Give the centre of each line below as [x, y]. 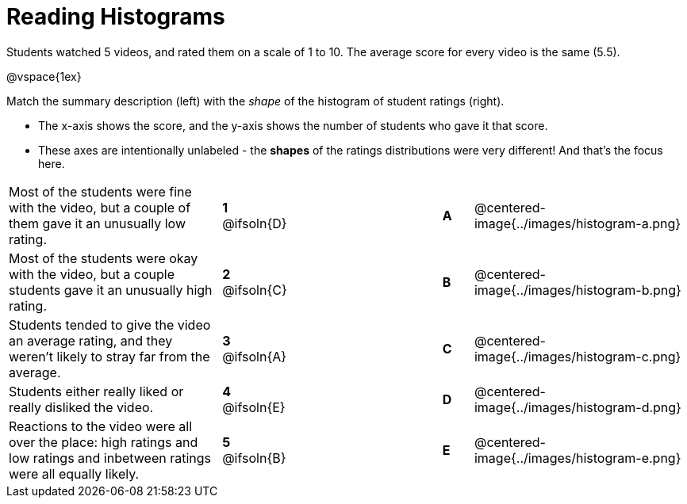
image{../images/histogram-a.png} [578, 223]
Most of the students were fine [100, 191]
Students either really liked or [96, 391]
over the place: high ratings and [104, 442]
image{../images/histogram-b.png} [578, 290]
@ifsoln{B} [254, 458]
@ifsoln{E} [254, 407]
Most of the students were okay [104, 258]
